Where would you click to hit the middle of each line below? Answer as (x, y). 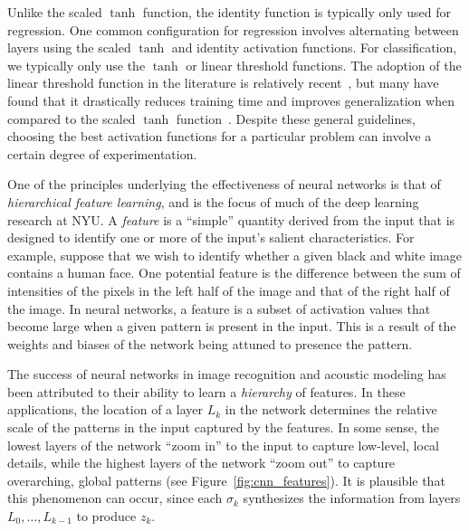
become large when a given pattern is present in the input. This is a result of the (232, 326)
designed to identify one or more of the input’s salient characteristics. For (211, 237)
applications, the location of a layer (105, 409)
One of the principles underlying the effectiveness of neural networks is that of (224, 184)
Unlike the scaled (55, 12)
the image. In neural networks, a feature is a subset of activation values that (219, 308)
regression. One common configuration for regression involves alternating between (233, 29)
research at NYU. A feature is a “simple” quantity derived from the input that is (231, 219)
